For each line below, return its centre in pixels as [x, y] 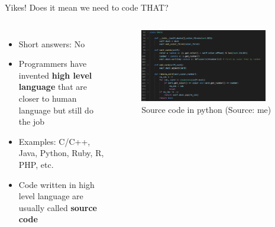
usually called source [58, 207]
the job [31, 121]
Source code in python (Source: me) [206, 109]
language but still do [56, 110]
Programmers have [53, 64]
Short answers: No [52, 43]
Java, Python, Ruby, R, [61, 153]
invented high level [55, 75]
